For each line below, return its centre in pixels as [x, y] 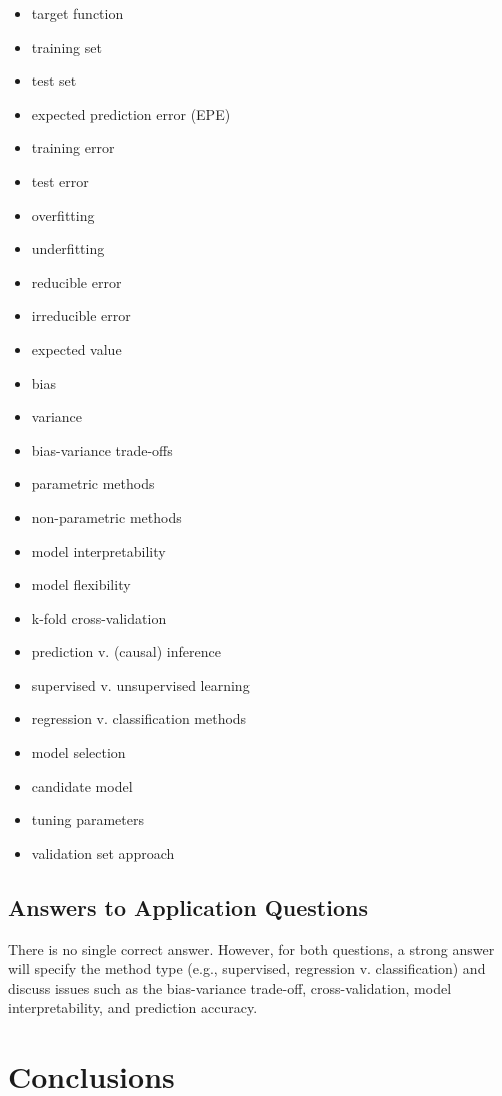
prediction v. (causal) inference [126, 651]
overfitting [63, 214]
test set [54, 80]
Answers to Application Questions [188, 906]
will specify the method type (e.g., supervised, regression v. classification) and [247, 968]
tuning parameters [87, 819]
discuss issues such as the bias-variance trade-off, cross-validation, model [230, 987]
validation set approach [103, 852]
